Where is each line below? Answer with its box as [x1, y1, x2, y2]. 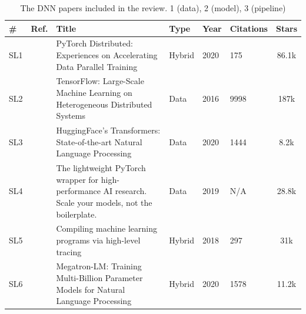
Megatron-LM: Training [56, 260, 142, 272]
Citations [229, 22, 268, 34]
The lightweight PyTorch [56, 162, 146, 174]
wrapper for [56, 173, 99, 185]
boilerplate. [56, 208, 97, 220]
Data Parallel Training [56, 60, 138, 72]
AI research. [103, 185, 147, 197]
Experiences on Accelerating [56, 49, 158, 61]
